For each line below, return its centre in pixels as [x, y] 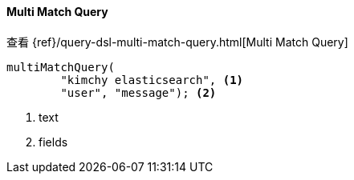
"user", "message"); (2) [138, 92]
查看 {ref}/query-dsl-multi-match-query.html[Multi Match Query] [177, 42]
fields [53, 142]
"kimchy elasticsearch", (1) [152, 80]
